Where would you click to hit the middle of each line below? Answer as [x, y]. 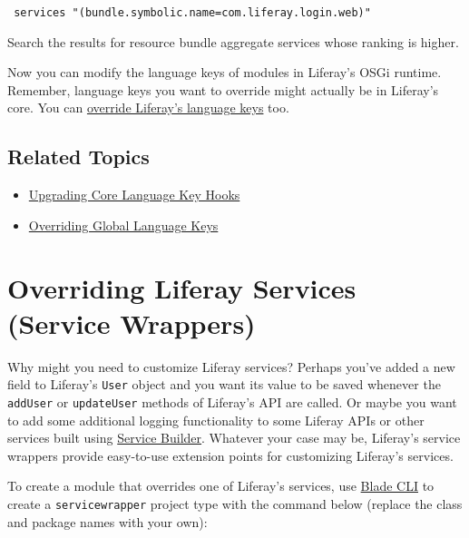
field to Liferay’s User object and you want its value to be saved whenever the [224, 384]
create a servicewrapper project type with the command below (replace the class [235, 504]
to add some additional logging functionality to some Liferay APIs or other [216, 420]
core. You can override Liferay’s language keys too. [148, 108]
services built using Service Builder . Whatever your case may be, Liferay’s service [234, 438]
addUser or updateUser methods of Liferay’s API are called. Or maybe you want [232, 401]
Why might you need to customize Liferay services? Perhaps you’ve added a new [231, 366]
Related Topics [78, 157]
